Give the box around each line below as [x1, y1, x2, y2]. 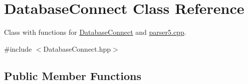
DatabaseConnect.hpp [43, 43, 111, 54]
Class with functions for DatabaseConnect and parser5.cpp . [4, 27, 186, 37]
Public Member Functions [4, 68, 141, 83]
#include [4, 43, 32, 54]
